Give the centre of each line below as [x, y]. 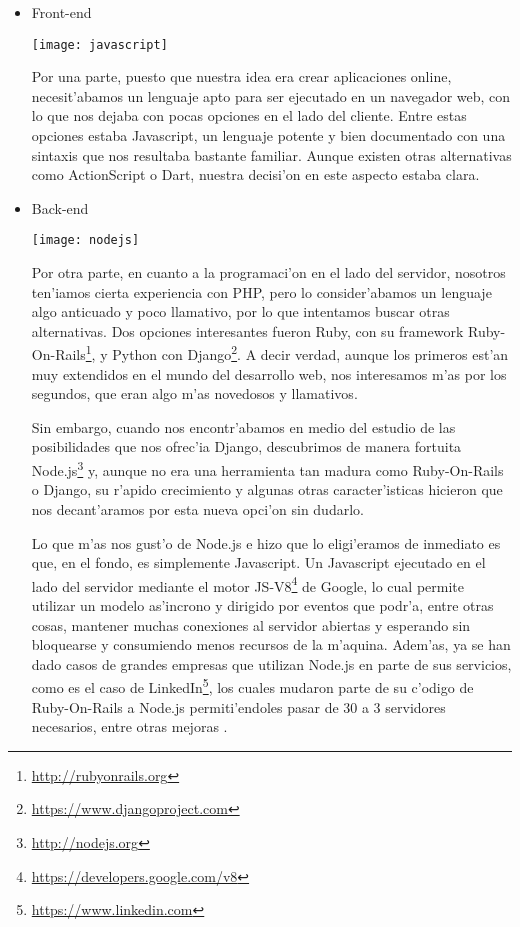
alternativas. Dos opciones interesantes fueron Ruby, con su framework [247, 330]
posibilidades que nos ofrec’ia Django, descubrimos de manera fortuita [246, 446]
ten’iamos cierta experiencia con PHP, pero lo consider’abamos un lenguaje [261, 291]
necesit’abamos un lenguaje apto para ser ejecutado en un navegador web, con [271, 95]
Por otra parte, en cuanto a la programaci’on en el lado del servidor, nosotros [268, 272]
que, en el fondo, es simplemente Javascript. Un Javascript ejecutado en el [258, 562]
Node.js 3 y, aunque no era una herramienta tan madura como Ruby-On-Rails [267, 468]
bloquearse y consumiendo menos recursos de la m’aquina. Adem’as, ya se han [271, 644]
